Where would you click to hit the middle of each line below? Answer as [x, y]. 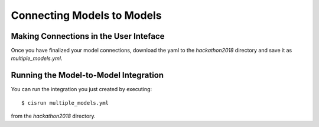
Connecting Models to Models [86, 15]
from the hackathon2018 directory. [53, 116]
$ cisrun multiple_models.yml [65, 103]
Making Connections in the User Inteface [88, 36]
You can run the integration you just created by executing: [82, 89]
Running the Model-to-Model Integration [87, 76]
